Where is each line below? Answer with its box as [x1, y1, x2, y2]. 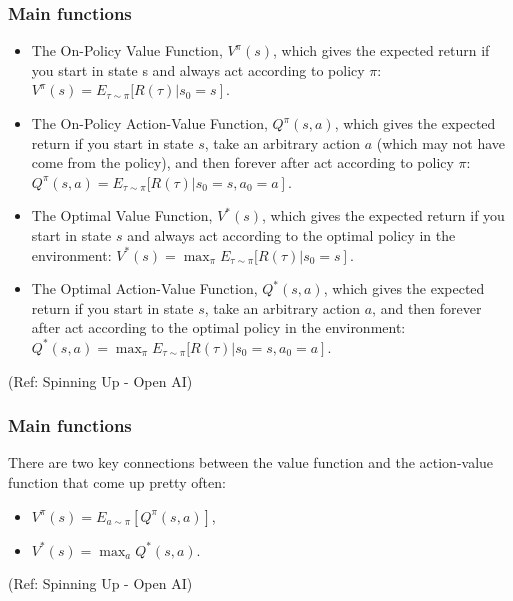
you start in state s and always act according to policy [31, 59, 365, 80]
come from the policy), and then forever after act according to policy [31, 152, 454, 173]
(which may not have [376, 132, 506, 153]
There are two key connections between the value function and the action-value [8, 452, 494, 473]
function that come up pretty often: [8, 471, 226, 492]
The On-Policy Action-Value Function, [31, 113, 268, 133]
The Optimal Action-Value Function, [31, 278, 258, 299]
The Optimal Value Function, [31, 205, 213, 226]
